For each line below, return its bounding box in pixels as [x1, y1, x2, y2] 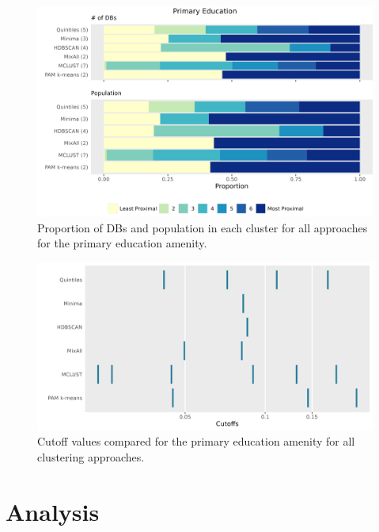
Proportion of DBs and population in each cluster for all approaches [37, 219, 368, 235]
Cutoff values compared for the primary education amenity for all [37, 433, 355, 450]
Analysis [6, 495, 100, 527]
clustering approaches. [37, 448, 145, 465]
